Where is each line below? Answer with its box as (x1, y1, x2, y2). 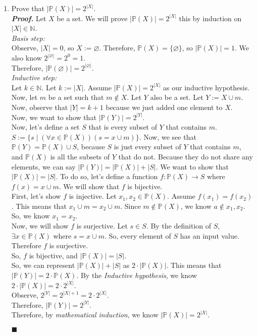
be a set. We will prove (57, 13, 128, 23)
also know (11, 52, 42, 63)
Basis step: (11, 32, 45, 43)
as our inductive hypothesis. (163, 82, 250, 92)
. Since (120, 200, 141, 211)
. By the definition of (146, 220, 212, 231)
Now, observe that (11, 101, 68, 112)
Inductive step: (11, 72, 57, 83)
